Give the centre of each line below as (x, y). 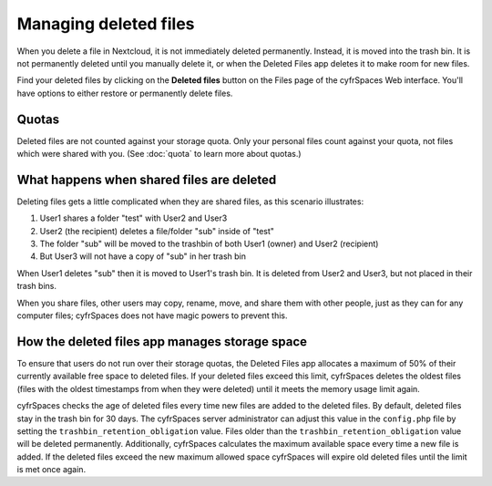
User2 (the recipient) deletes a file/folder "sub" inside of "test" (157, 231)
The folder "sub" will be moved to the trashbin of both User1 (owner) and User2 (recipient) (209, 244)
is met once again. (51, 470)
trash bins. (36, 286)
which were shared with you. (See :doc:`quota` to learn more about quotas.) (159, 154)
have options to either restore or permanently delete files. (125, 93)
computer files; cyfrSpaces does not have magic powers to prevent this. (152, 315)
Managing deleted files (106, 24)
